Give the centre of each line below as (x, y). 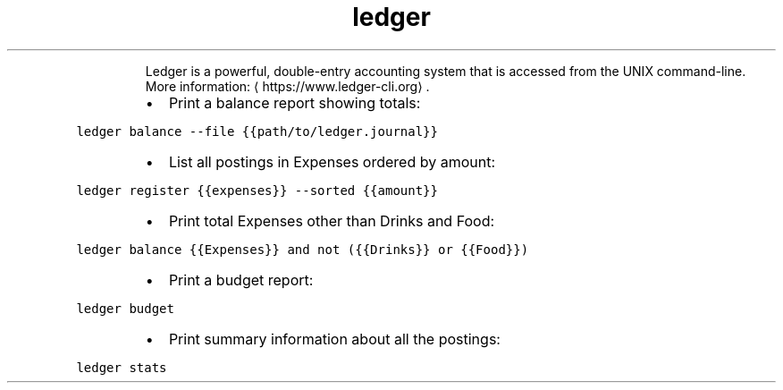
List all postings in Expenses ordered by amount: (332, 161)
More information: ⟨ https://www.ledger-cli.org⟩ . (287, 86)
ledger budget (125, 308)
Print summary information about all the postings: (334, 339)
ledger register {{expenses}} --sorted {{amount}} (257, 190)
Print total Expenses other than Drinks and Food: (332, 220)
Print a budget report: (241, 280)
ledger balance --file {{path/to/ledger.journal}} (257, 131)
